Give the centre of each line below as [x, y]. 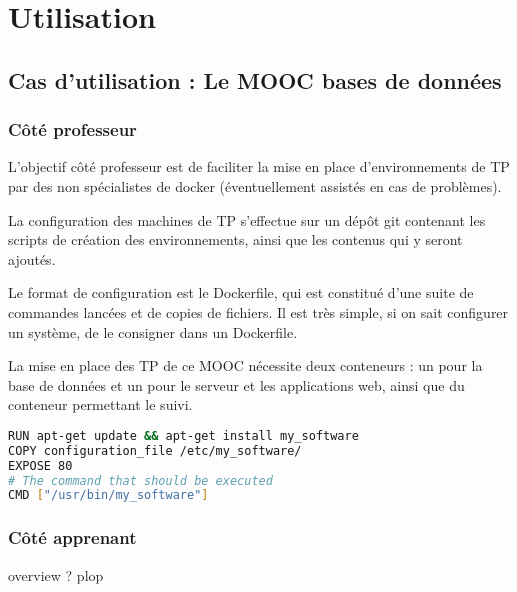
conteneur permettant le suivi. [100, 404]
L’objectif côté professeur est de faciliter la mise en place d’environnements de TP [259, 166]
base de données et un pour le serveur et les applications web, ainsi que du [236, 384]
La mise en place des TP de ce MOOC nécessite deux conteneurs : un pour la [245, 365]
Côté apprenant [72, 537]
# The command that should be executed [140, 480]
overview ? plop [56, 574]
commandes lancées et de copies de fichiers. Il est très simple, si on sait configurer [258, 311]
